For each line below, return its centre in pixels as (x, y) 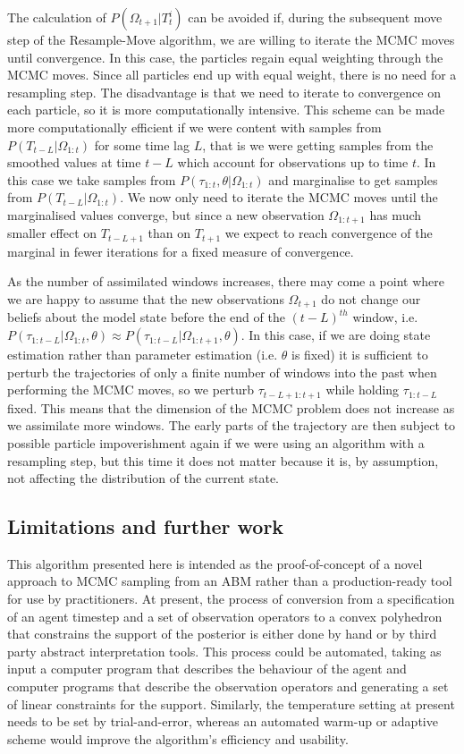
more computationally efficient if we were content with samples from (194, 127)
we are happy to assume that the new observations (146, 299)
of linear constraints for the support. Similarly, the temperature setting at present (231, 703)
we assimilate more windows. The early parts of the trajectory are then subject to (232, 425)
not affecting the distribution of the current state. (143, 478)
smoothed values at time (74, 162)
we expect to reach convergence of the (329, 233)
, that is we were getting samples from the (318, 144)
